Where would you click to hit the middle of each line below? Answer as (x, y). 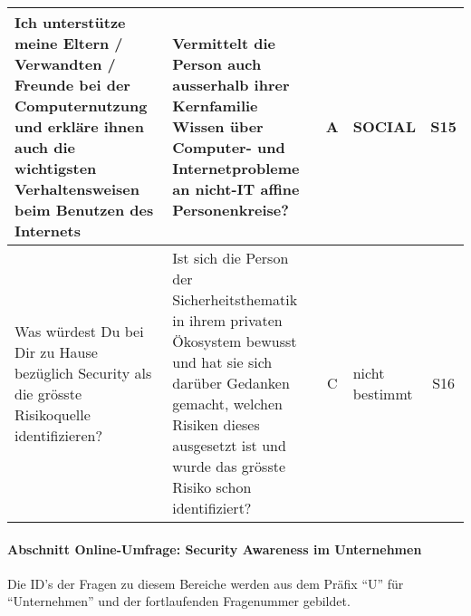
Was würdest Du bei (79, 331)
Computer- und (229, 147)
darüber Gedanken (231, 383)
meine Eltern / (69, 43)
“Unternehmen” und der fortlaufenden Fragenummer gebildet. (179, 601)
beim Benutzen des (84, 210)
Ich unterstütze (70, 22)
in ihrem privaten (227, 320)
